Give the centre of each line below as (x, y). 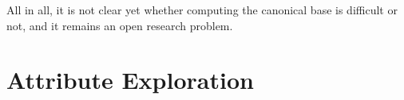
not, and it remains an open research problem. (120, 25)
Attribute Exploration (130, 80)
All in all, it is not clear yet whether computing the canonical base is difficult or (202, 10)
